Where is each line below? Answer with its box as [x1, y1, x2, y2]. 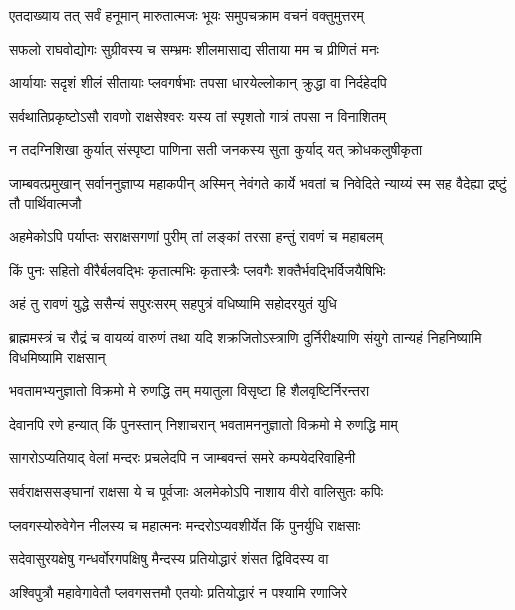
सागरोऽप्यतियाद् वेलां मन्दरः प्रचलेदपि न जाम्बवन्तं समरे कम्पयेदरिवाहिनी [9, 447, 356, 468]
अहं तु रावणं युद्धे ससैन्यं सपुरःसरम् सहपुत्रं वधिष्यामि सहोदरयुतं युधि [9, 293, 337, 314]
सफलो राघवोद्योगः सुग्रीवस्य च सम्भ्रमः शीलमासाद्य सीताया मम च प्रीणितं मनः [9, 38, 379, 59]
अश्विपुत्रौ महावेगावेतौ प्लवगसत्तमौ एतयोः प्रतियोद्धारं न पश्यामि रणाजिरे [9, 581, 348, 602]
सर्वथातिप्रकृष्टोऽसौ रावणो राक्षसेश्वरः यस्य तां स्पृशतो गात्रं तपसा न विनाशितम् [9, 105, 387, 126]
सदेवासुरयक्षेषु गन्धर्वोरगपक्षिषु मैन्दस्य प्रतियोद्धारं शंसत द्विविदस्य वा [9, 548, 329, 569]
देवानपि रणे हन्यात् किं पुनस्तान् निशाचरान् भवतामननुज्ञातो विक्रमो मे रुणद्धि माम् [9, 413, 398, 434]
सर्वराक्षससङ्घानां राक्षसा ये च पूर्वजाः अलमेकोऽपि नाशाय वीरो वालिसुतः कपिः [9, 480, 383, 501]
